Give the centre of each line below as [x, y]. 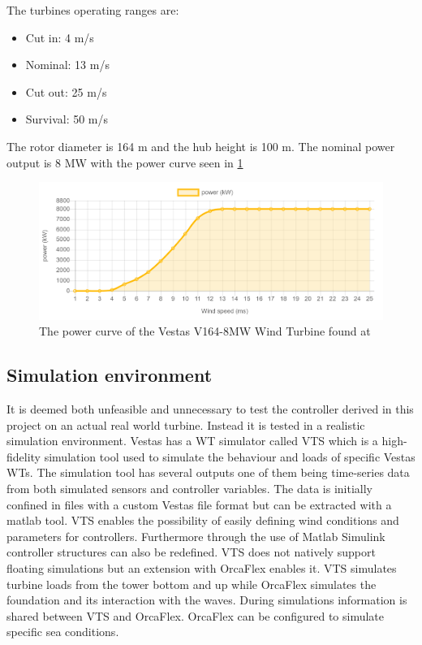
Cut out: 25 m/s [66, 91]
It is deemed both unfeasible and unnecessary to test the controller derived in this [210, 409]
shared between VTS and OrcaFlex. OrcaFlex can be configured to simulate [196, 615]
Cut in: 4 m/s [60, 37]
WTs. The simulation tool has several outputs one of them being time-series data [208, 472]
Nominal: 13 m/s [67, 65]
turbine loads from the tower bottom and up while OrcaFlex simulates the [192, 584]
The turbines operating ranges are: [93, 10]
